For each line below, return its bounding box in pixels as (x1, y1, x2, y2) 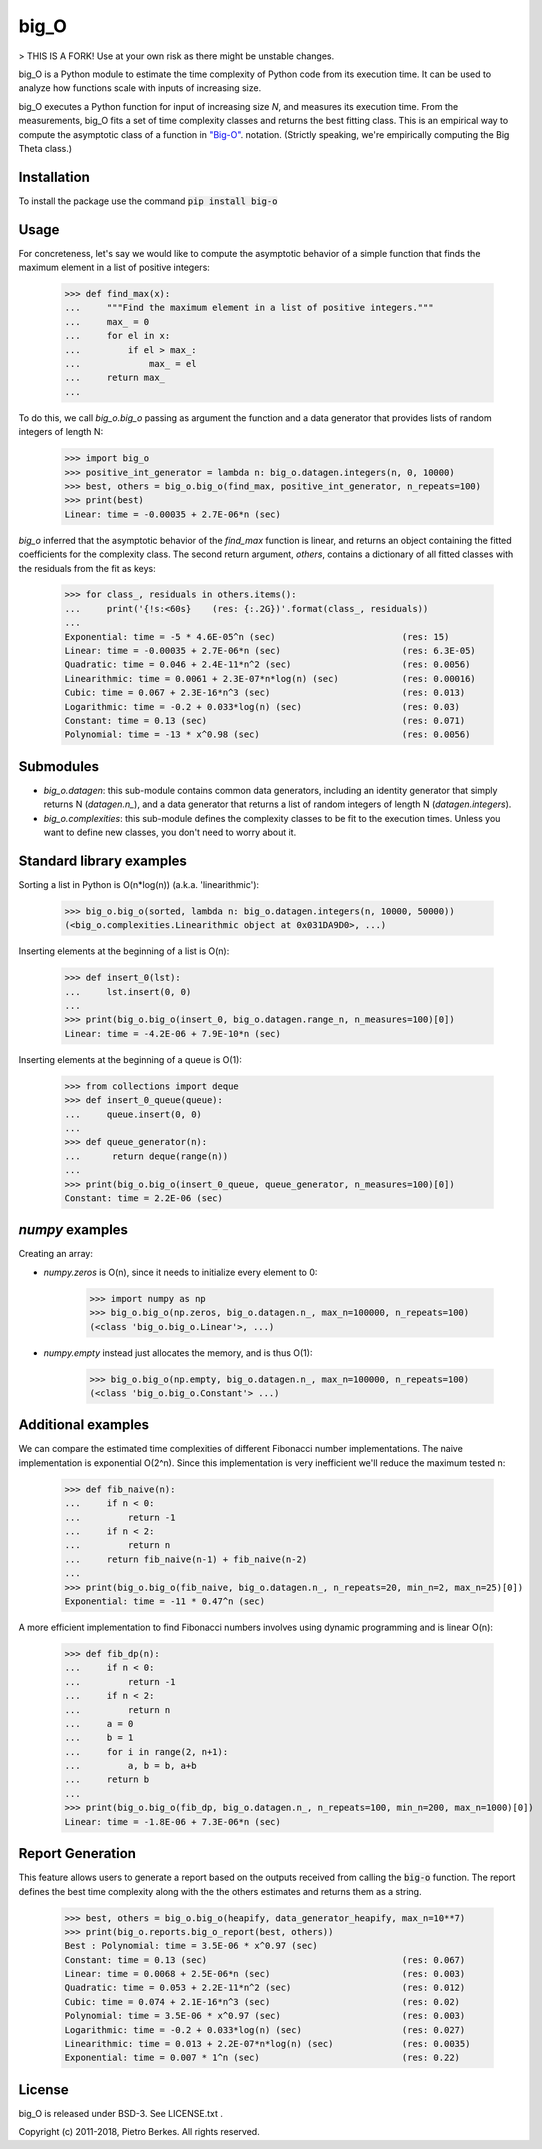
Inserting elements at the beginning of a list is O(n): (18, 945, 230, 957)
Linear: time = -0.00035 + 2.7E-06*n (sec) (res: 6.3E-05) (64, 645, 477, 657)
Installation (18, 168, 90, 185)
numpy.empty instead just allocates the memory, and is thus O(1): (43, 1346, 313, 1359)
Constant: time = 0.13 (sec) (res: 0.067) (64, 1954, 466, 1965)
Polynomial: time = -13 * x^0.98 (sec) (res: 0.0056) (64, 729, 471, 740)
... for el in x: (64, 330, 171, 342)
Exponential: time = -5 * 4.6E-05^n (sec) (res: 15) (64, 631, 450, 642)
